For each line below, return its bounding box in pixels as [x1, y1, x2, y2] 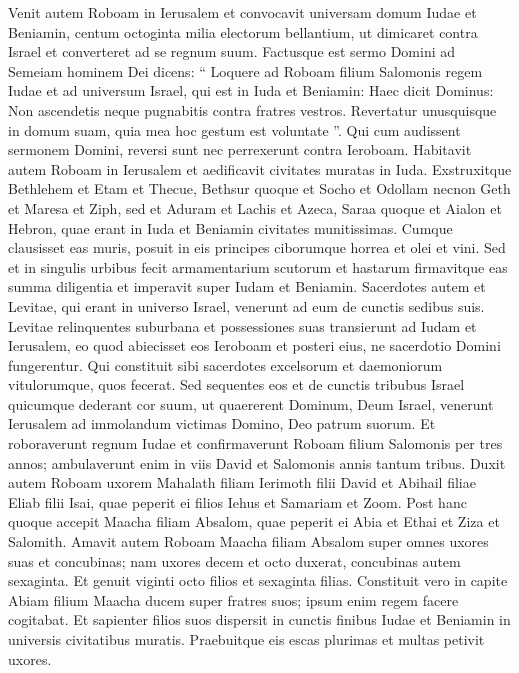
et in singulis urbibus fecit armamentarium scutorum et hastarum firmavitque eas [8, 256, 508, 277]
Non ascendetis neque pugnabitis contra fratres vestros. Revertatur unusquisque [8, 99, 497, 120]
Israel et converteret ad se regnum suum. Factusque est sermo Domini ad [8, 41, 456, 62]
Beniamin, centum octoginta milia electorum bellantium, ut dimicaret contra [8, 21, 478, 42]
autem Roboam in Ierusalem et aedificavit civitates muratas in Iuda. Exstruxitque [8, 158, 512, 179]
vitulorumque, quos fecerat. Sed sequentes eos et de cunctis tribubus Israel [8, 374, 465, 395]
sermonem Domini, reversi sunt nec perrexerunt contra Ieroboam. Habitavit [8, 139, 472, 160]
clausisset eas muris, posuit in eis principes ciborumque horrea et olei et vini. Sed [8, 237, 506, 258]
